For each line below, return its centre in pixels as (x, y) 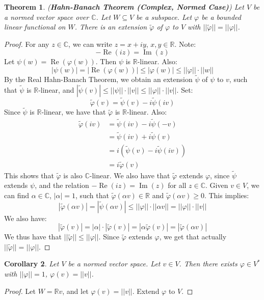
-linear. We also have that (130, 175)
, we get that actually (193, 237)
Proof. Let (20, 291)
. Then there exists (208, 264)
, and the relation (62, 185)
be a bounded (221, 17)
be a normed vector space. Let (114, 264)
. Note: (185, 44)
